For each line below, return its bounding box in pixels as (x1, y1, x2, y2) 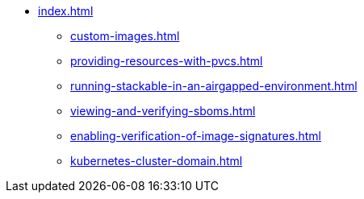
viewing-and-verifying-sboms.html (70, 104, 256, 118)
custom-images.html (70, 29, 180, 43)
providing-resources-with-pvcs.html (70, 54, 263, 68)
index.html (38, 4, 94, 18)
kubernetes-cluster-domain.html (70, 154, 243, 168)
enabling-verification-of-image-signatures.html (70, 129, 321, 143)
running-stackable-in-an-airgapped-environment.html (70, 79, 358, 93)
